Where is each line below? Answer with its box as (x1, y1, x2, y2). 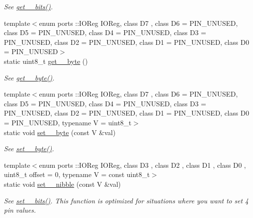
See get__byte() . (4, 72, 55, 82)
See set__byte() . (4, 143, 54, 154)
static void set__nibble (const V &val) (4, 178, 121, 189)
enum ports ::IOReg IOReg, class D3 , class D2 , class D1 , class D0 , (39, 159, 246, 170)
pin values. (4, 205, 36, 215)
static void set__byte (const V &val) (4, 127, 116, 137)
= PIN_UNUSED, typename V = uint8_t (4, 117, 132, 127)
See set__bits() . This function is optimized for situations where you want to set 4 (4, 195, 249, 205)
